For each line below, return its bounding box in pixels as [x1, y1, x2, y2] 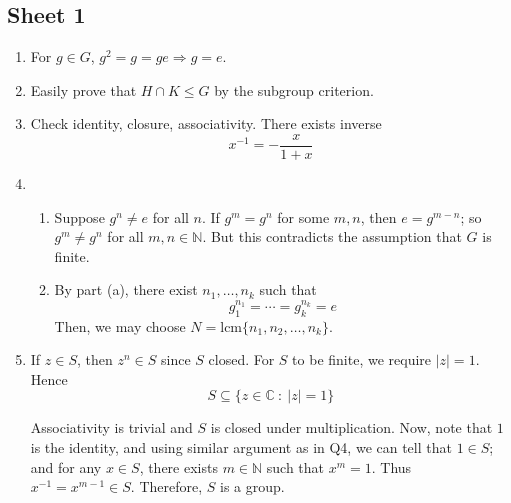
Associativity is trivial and [30, 417, 193, 438]
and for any [30, 456, 102, 477]
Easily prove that [30, 79, 137, 100]
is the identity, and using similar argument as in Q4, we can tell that [30, 437, 452, 458]
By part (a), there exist [54, 279, 198, 300]
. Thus [371, 456, 412, 477]
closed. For [208, 349, 275, 370]
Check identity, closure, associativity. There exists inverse [30, 113, 382, 134]
